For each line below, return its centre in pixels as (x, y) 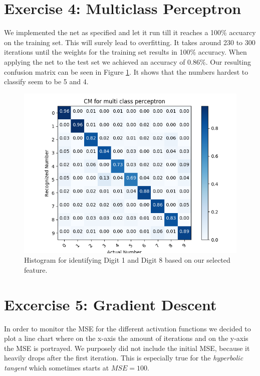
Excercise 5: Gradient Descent (110, 304)
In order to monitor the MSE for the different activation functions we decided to (127, 328)
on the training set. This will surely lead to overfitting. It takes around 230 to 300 (130, 42)
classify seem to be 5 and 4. (46, 81)
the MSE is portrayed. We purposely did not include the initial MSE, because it (127, 348)
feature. (36, 269)
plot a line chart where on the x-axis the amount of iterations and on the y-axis (126, 338)
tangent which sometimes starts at (57, 367)
